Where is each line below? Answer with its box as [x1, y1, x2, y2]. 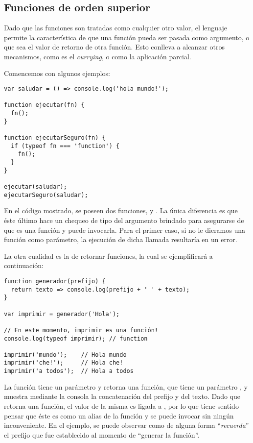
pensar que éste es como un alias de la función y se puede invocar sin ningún [4, 410, 234, 420]
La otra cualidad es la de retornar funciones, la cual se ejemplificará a [4, 250, 213, 261]
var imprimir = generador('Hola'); [4, 310, 120, 318]
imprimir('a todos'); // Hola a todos [4, 368, 134, 375]
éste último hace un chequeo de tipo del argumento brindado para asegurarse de [4, 215, 244, 225]
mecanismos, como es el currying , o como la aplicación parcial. [4, 51, 191, 61]
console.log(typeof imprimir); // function [4, 335, 148, 342]
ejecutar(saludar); [4, 183, 67, 191]
